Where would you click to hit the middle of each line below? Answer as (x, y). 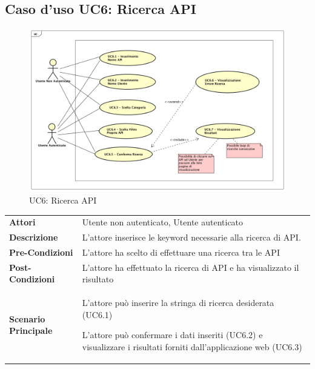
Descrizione (34, 237)
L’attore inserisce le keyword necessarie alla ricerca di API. (191, 237)
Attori (22, 222)
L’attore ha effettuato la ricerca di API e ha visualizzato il (191, 267)
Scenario (27, 318)
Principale (31, 331)
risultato (98, 279)
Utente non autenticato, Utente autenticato (163, 222)
